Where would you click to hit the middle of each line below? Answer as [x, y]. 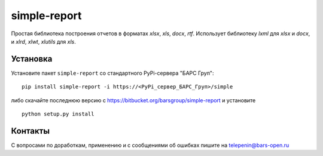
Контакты [31, 131]
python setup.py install [58, 114]
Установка [32, 59]
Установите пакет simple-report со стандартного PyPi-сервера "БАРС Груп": [112, 73]
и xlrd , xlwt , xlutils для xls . [43, 41]
